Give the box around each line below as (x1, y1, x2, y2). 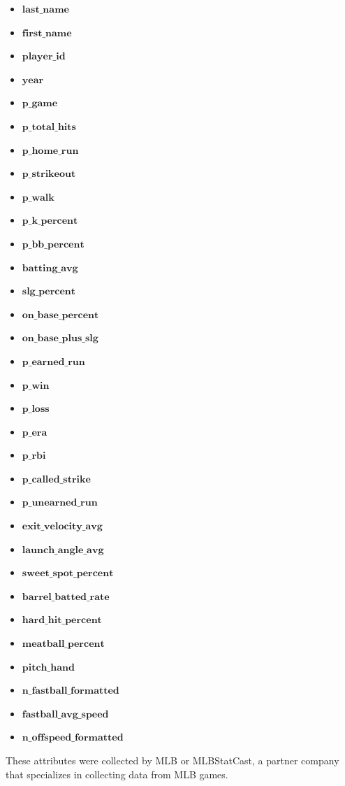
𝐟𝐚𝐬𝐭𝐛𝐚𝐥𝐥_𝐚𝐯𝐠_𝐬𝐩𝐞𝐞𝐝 (22, 709, 109, 720)
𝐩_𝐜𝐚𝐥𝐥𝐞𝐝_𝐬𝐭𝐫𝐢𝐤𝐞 (22, 474, 91, 485)
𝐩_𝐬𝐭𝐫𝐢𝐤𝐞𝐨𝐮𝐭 (22, 169, 76, 180)
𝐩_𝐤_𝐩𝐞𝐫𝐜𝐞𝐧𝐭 (22, 216, 78, 227)
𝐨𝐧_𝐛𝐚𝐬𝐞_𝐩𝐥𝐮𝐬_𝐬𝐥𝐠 (22, 334, 98, 344)
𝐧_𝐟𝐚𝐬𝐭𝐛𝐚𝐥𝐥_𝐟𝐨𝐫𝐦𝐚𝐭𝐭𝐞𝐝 (22, 686, 119, 696)
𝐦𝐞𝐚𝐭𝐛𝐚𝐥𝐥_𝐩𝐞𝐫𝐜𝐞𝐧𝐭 (22, 639, 105, 650)
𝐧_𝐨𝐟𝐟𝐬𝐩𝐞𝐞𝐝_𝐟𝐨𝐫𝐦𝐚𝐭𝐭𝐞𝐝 (22, 733, 124, 743)
